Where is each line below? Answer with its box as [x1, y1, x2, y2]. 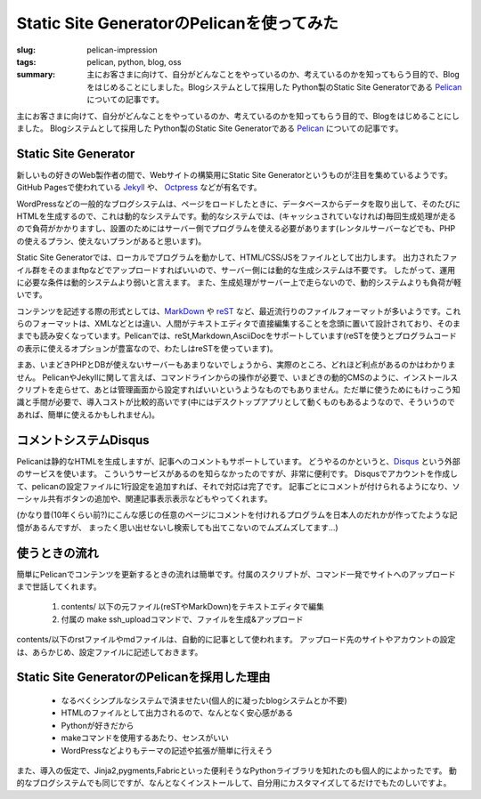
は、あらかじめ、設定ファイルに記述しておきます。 [16, 646, 203, 658]
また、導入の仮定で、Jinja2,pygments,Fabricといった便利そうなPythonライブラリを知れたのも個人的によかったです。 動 [16, 765, 458, 776]
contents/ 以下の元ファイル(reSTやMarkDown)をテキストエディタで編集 [61, 601, 324, 612]
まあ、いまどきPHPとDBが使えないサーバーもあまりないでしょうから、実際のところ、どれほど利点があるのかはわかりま [16, 359, 456, 370]
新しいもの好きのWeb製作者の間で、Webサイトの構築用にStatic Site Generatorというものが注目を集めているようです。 [16, 169, 453, 180]
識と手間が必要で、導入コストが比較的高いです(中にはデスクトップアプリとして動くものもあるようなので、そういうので [16, 397, 456, 408]
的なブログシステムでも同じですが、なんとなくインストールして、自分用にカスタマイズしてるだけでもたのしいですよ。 [16, 778, 452, 788]
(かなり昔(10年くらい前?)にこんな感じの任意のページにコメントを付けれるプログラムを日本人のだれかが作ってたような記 [16, 510, 458, 521]
